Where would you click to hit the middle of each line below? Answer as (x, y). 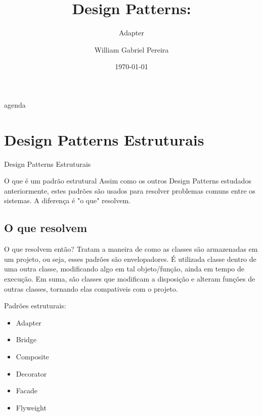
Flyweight (31, 407)
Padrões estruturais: (35, 306)
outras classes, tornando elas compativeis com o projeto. (91, 288)
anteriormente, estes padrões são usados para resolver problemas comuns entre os (130, 190)
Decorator (31, 373)
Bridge (26, 339)
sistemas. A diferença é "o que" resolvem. (67, 200)
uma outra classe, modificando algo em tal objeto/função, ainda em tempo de (124, 269)
